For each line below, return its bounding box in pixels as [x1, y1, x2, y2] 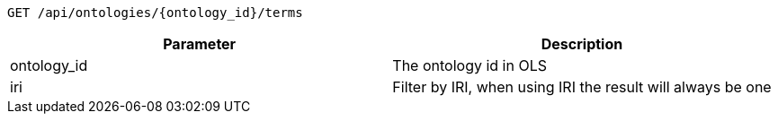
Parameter [163, 35, 237, 53]
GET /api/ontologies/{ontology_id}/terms [7, 5, 303, 20]
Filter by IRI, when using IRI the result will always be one [392, 78, 772, 96]
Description [541, 35, 623, 53]
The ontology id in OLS [392, 56, 547, 74]
